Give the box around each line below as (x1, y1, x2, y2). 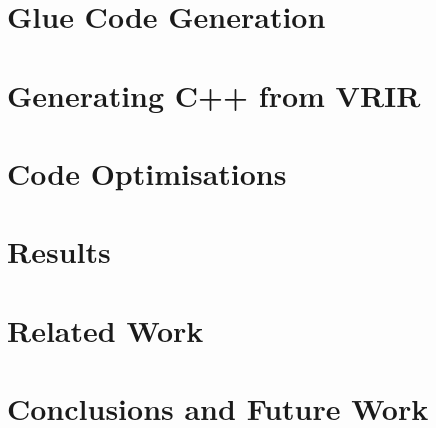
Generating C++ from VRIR (7, 74, 421, 115)
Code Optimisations (7, 152, 287, 193)
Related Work (7, 309, 204, 350)
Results (7, 231, 111, 272)
